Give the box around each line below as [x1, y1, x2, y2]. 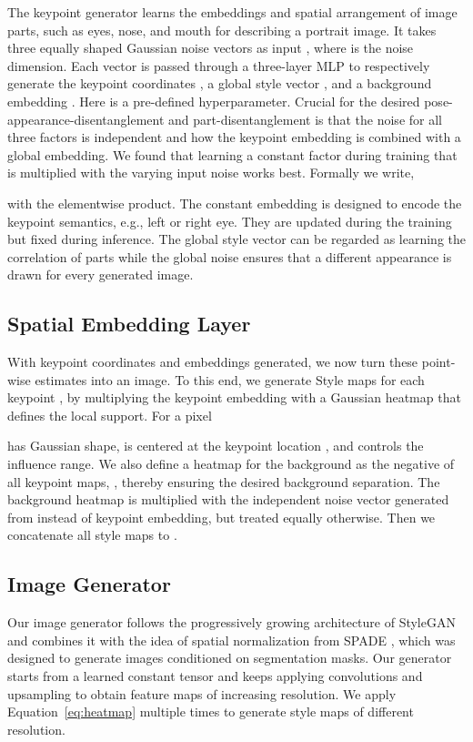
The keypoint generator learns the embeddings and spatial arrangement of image [7, 3, 458, 21]
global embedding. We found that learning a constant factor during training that [7, 145, 458, 164]
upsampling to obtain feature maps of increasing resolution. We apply [7, 684, 397, 703]
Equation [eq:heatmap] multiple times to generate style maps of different [7, 702, 414, 721]
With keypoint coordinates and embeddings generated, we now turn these [7, 352, 418, 371]
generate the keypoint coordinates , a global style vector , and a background [7, 74, 432, 93]
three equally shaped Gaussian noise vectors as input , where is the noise [7, 38, 414, 57]
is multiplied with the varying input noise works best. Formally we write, [7, 163, 415, 182]
